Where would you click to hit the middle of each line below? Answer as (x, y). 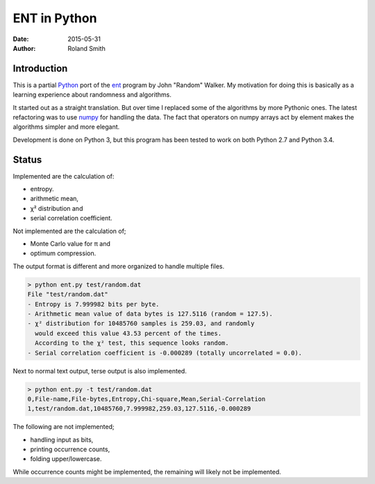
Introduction (40, 68)
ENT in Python (55, 18)
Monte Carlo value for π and (70, 244)
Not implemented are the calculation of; (69, 231)
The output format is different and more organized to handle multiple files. (119, 266)
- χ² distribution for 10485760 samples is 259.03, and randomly (141, 324)
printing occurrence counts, (70, 449)
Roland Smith (86, 48)
